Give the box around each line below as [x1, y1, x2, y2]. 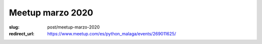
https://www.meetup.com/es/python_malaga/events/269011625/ [47, 30, 177, 36]
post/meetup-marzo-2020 [47, 24, 100, 30]
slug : [9, 24, 19, 30]
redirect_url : [9, 30, 35, 36]
